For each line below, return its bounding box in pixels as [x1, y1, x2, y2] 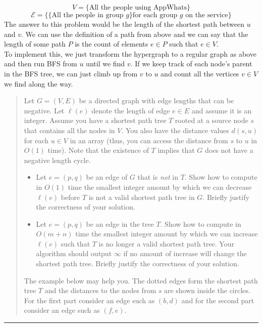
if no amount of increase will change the [123, 248, 247, 259]
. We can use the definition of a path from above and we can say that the [21, 28, 248, 39]
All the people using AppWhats [89, 4, 187, 11]
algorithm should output [36, 248, 112, 259]
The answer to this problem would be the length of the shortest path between [4, 19, 245, 29]
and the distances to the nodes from [44, 285, 156, 296]
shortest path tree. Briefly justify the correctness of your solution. [36, 258, 239, 269]
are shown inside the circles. [164, 285, 250, 296]
